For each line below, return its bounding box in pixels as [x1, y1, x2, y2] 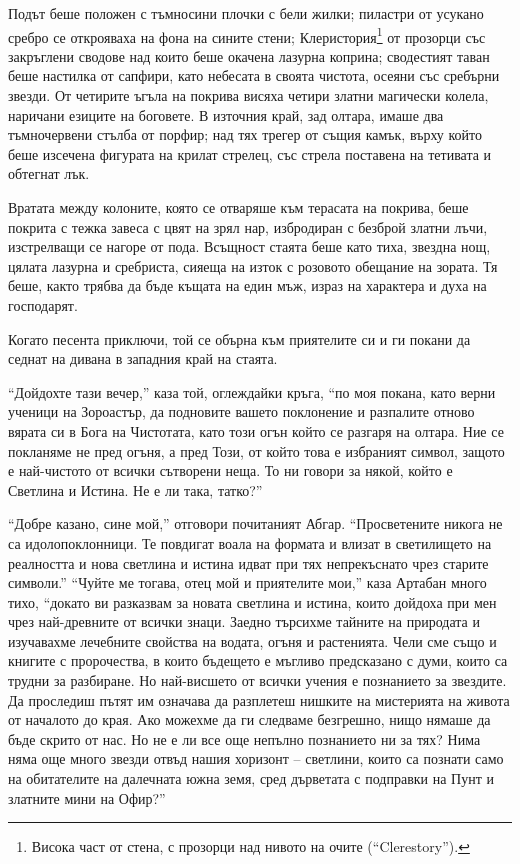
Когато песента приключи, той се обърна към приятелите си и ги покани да [8, 328, 471, 349]
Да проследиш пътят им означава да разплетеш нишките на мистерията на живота [8, 689, 510, 710]
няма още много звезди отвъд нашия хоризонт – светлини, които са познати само [8, 748, 504, 769]
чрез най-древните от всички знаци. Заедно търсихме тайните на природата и [8, 611, 480, 632]
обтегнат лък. [8, 163, 90, 184]
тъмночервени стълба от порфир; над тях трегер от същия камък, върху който [8, 124, 483, 145]
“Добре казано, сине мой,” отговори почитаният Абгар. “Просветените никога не [8, 513, 503, 534]
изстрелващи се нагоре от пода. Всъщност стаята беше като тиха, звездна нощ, [8, 236, 491, 257]
